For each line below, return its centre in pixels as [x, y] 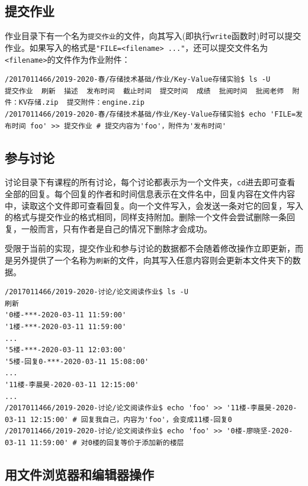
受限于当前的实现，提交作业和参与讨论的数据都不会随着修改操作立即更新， [150, 248]
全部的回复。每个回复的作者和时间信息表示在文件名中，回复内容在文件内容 [150, 194]
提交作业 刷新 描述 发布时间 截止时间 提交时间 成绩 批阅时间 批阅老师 [145, 91]
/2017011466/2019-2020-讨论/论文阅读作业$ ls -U [97, 292]
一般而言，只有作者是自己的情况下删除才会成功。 [116, 228]
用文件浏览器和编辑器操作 [79, 474]
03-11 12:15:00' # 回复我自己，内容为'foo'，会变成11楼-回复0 [118, 419]
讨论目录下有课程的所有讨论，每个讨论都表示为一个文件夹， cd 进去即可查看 [150, 182]
